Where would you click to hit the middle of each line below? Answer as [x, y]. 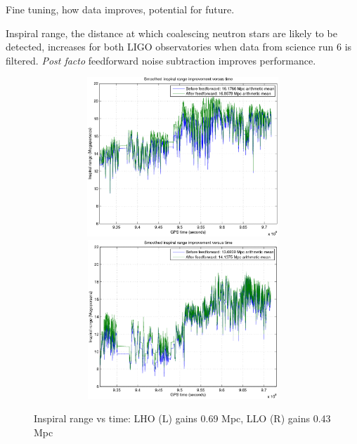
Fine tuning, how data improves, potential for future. [120, 9]
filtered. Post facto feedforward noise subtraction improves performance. [161, 60]
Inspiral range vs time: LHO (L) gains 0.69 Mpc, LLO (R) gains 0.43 [182, 418]
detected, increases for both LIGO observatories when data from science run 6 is [179, 47]
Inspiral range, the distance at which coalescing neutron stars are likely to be [171, 33]
